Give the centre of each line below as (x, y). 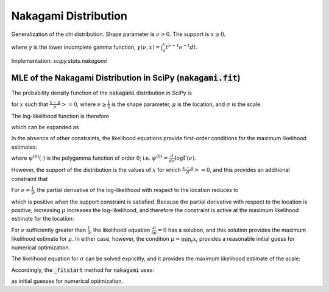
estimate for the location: (43, 219)
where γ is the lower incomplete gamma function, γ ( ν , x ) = (86, 47)
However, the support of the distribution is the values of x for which (96, 169)
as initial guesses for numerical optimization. (67, 281)
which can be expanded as (45, 127)
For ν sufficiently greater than (49, 230)
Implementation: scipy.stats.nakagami (59, 60)
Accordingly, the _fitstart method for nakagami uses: (83, 270)
